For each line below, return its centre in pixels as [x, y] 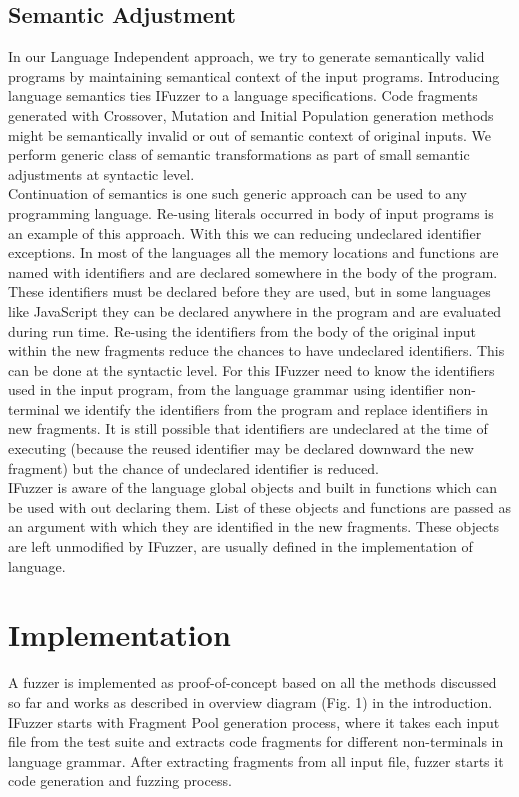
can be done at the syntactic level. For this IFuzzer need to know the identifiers [251, 369]
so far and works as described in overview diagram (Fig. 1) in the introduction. [250, 701]
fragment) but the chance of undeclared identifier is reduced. [193, 467]
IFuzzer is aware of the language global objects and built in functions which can [252, 487]
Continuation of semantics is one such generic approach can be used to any [237, 193]
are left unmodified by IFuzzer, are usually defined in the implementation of [240, 546]
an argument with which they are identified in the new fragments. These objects [254, 526]
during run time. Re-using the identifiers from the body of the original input [242, 330]
